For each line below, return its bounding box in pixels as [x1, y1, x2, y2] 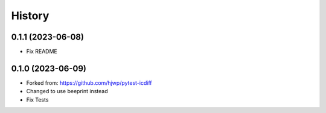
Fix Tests [26, 96, 49, 103]
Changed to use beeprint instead [26, 88, 108, 95]
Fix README [26, 48, 57, 55]
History [11, 9, 50, 22]
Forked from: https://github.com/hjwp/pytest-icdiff [26, 79, 152, 87]
